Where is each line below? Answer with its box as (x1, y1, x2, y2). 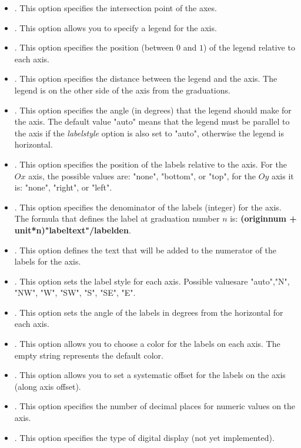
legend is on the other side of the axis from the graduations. (14, 83, 230, 96)
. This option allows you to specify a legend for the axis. (14, 21, 217, 34)
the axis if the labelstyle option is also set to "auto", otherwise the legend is (14, 126, 285, 139)
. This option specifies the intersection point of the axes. (14, 2, 217, 14)
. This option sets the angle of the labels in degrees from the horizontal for (14, 306, 283, 318)
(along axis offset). (14, 380, 81, 392)
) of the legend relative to (203, 41, 295, 54)
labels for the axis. (14, 255, 81, 268)
